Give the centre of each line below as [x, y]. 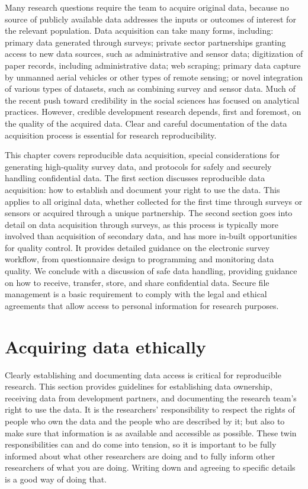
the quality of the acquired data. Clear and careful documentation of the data [146, 123]
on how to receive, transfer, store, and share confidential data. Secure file [137, 282]
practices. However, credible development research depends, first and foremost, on [153, 112]
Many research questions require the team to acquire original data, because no [147, 7]
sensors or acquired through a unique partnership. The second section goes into [149, 213]
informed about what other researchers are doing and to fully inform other [140, 456]
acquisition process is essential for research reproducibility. [111, 135]
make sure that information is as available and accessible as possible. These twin [151, 432]
